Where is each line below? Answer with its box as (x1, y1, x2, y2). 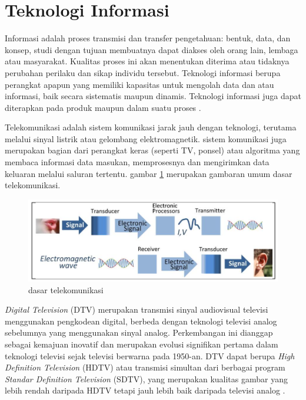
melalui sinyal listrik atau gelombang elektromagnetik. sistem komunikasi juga (5, 132, 287, 145)
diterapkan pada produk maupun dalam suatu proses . (5, 101, 201, 113)
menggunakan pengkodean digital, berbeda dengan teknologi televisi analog (5, 314, 277, 327)
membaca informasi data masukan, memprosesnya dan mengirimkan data (5, 156, 270, 168)
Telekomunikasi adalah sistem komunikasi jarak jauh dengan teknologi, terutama (5, 121, 297, 133)
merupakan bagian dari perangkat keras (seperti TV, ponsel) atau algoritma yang (5, 144, 300, 156)
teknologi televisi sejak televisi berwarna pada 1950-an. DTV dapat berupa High (5, 349, 295, 362)
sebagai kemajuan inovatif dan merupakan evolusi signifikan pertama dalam (5, 338, 278, 350)
